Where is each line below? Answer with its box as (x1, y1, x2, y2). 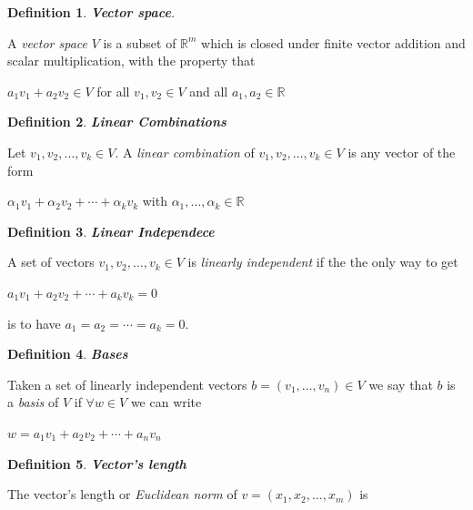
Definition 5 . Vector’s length (7, 454, 186, 473)
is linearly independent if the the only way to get (187, 252, 458, 271)
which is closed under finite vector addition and (201, 33, 466, 52)
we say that (368, 374, 433, 393)
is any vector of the (347, 142, 456, 161)
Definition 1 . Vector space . (7, 3, 176, 21)
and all (189, 81, 228, 100)
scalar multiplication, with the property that (7, 51, 256, 70)
